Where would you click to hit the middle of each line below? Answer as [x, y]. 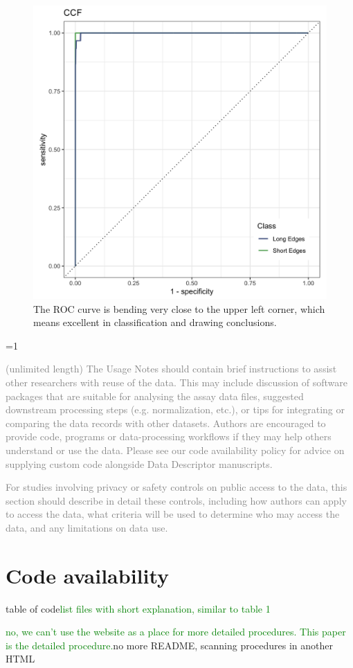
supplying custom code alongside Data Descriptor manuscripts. [139, 463]
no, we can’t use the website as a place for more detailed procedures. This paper [176, 632]
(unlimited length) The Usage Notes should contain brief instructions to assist [171, 369]
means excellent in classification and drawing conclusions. [155, 322]
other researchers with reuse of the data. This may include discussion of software [176, 382]
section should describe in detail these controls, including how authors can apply [176, 500]
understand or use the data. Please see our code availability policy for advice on [175, 450]
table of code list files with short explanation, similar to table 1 [138, 608]
